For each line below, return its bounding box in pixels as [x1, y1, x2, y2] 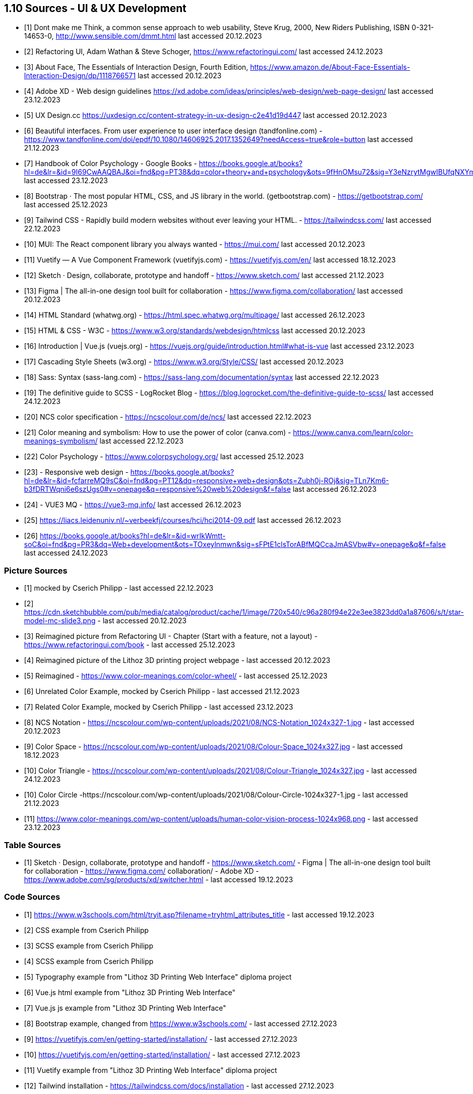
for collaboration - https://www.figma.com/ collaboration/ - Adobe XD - [24, 866, 259, 875]
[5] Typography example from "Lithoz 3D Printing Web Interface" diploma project [24, 972, 292, 981]
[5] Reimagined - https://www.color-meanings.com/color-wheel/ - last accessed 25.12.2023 [24, 671, 328, 680]
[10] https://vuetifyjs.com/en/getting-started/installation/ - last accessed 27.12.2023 [24, 1050, 300, 1059]
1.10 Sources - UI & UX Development [4, 2, 186, 15]
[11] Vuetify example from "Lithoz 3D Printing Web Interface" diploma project [24, 1065, 277, 1074]
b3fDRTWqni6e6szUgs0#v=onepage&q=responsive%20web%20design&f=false [24, 485, 291, 494]
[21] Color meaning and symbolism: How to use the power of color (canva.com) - [24, 428, 291, 437]
